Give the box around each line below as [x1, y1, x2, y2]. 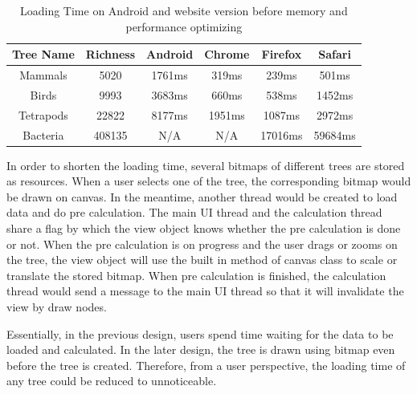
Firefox [261, 46, 302, 63]
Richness [85, 46, 136, 63]
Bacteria [22, 126, 64, 143]
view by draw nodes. [6, 299, 107, 315]
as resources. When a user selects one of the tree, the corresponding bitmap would [6, 173, 411, 189]
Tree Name [12, 46, 75, 63]
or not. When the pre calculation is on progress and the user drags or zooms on [6, 235, 398, 252]
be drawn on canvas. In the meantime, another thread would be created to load [6, 188, 398, 205]
